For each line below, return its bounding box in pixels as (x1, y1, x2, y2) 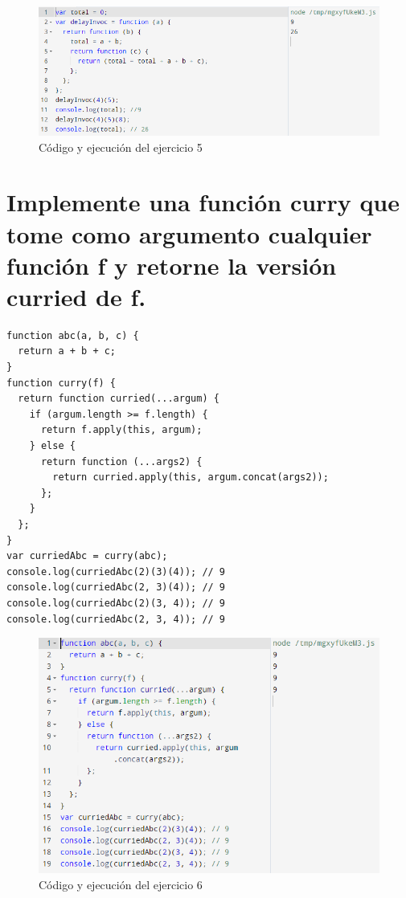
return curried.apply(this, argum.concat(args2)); (52, 471, 329, 484)
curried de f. (6, 280, 146, 312)
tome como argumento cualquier (6, 217, 372, 250)
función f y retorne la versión (6, 248, 337, 281)
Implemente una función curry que (6, 186, 400, 218)
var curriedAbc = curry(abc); (6, 550, 168, 562)
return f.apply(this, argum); (40, 424, 203, 436)
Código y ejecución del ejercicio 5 (39, 138, 203, 155)
